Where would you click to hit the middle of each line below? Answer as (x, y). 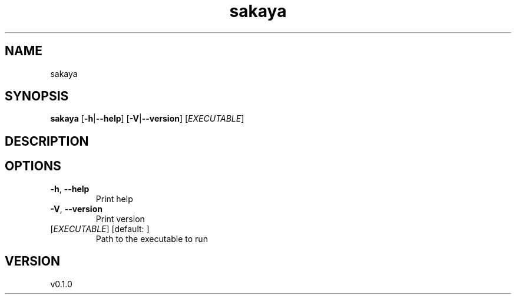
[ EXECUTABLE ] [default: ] (100, 229)
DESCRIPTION (47, 141)
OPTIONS (33, 166)
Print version (120, 219)
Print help (114, 199)
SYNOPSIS (37, 96)
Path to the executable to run (152, 238)
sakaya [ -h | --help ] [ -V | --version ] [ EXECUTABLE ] (147, 119)
